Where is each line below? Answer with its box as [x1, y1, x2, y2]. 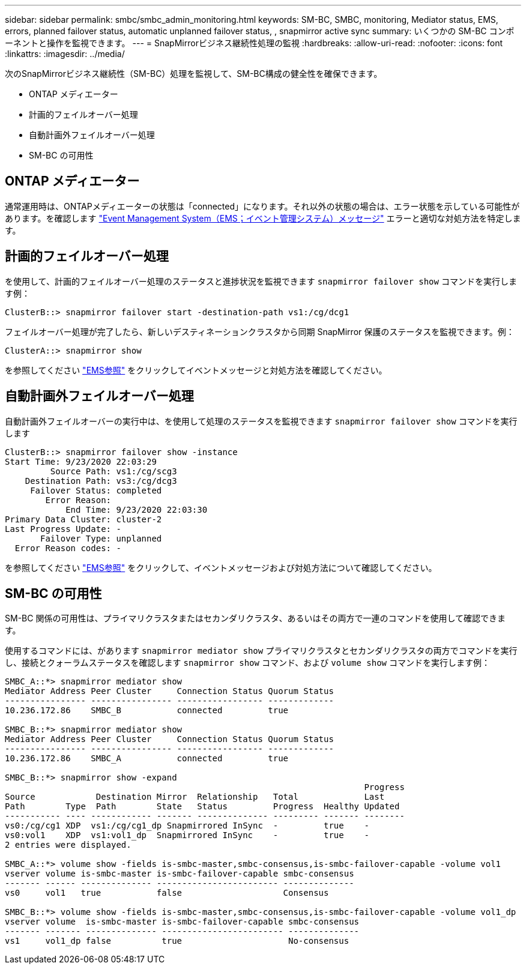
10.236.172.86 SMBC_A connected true [5, 753, 289, 764]
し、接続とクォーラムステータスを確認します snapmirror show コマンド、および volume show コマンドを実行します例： [5, 657, 490, 668]
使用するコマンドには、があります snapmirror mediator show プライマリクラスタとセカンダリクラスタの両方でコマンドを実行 [5, 645, 518, 656]
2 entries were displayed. [5, 840, 131, 850]
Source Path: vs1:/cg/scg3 [50, 466, 177, 476]
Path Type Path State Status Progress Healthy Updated [5, 801, 400, 812]
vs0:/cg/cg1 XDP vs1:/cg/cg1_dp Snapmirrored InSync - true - [5, 821, 369, 831]
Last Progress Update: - [5, 524, 121, 534]
